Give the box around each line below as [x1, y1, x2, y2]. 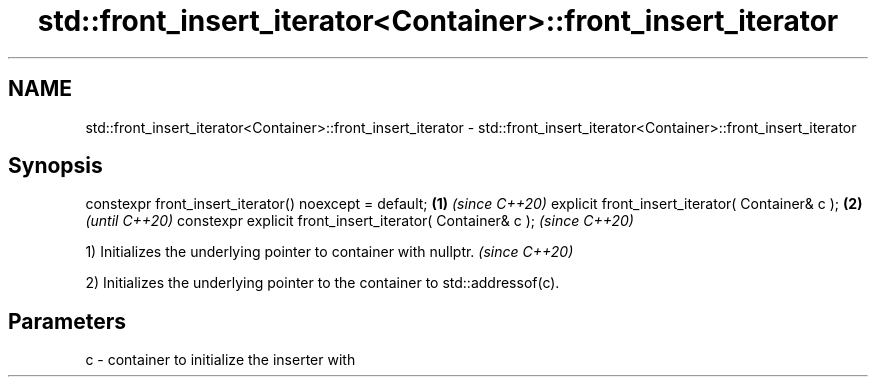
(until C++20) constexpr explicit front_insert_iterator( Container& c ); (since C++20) [85, 212, 634, 230]
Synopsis [8, 153, 103, 179]
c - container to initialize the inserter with [85, 351, 356, 369]
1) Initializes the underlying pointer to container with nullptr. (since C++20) [85, 243, 574, 261]
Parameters [8, 308, 126, 334]
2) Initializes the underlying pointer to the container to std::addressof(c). [85, 274, 560, 292]
